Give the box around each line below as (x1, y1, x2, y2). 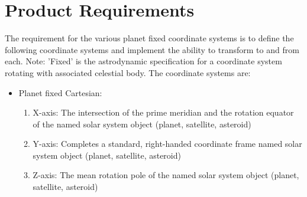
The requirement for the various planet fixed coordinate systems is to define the (5, 32, 294, 44)
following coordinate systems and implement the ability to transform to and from (5, 43, 299, 55)
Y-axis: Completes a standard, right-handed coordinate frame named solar (33, 137, 302, 150)
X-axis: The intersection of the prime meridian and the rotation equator (33, 106, 294, 119)
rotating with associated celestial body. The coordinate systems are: (5, 66, 251, 78)
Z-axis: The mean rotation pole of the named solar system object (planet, (33, 169, 299, 181)
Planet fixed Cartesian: (18, 86, 102, 98)
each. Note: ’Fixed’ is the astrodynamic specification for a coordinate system (5, 55, 282, 67)
